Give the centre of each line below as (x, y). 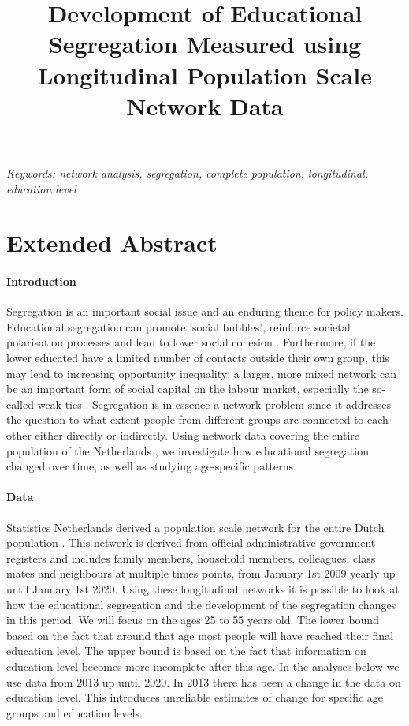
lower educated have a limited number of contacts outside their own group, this (198, 358)
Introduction (41, 281)
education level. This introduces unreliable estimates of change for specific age (195, 697)
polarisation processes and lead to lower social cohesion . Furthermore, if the (191, 342)
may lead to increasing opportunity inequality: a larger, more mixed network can (201, 373)
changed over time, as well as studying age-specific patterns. (151, 466)
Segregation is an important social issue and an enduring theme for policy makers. (205, 311)
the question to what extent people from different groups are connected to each (197, 419)
